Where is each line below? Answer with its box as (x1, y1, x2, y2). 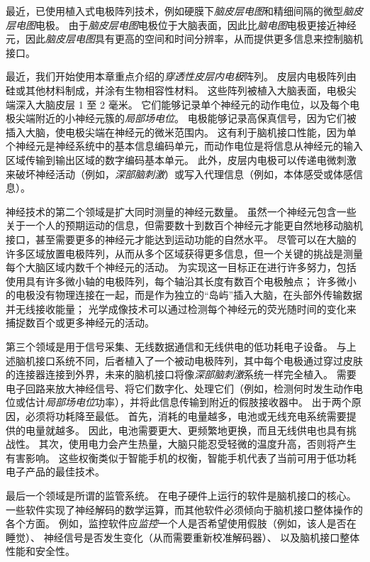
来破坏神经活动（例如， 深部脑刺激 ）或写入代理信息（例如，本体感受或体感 (6, 166, 353, 181)
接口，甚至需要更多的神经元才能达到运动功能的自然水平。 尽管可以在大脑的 (6, 231, 357, 246)
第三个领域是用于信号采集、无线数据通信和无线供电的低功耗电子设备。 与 (6, 339, 347, 354)
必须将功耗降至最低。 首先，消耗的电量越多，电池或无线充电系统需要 (25, 409, 347, 424)
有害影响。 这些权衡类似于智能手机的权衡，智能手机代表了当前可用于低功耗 (6, 450, 357, 465)
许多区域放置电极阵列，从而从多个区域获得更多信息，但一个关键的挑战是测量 (6, 246, 363, 260)
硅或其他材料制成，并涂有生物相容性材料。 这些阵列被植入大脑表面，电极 (6, 82, 347, 97)
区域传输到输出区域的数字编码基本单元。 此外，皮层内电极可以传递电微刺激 (6, 152, 357, 167)
